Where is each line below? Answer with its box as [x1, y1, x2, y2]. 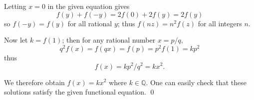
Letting [4, 1, 26, 11]
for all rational [67, 18, 112, 28]
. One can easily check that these [146, 77, 247, 87]
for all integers [198, 18, 242, 28]
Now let [4, 35, 28, 45]
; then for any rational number [62, 35, 156, 45]
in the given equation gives [47, 1, 130, 11]
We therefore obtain [4, 77, 65, 87]
